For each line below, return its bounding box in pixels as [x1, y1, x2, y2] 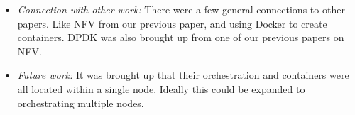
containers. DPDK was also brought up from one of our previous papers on [17, 30, 344, 45]
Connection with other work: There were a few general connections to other [17, 2, 345, 16]
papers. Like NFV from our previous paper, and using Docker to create [17, 16, 327, 31]
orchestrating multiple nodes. [17, 95, 144, 110]
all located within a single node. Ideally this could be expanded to [17, 81, 305, 96]
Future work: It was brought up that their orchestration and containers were [17, 67, 349, 82]
